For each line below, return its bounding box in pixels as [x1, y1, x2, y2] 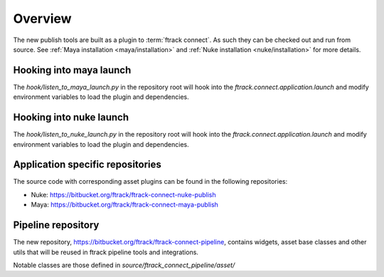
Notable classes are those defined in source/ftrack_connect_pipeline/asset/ [13, 261, 235, 269]
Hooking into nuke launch [13, 111, 129, 124]
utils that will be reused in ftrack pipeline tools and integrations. [13, 248, 199, 256]
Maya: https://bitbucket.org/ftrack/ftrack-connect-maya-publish [31, 200, 218, 209]
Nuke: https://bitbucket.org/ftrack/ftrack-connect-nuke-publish [31, 190, 216, 199]
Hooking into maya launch [13, 64, 132, 76]
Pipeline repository [13, 219, 100, 231]
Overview [13, 11, 72, 26]
